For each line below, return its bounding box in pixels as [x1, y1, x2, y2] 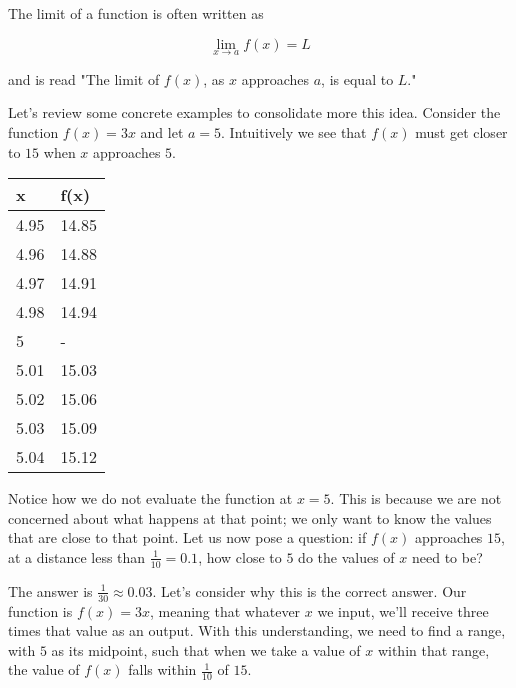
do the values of [298, 546, 395, 567]
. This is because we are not [330, 488, 502, 509]
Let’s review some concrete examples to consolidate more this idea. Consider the [8, 102, 501, 123]
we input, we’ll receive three [317, 600, 489, 621]
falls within [128, 659, 197, 680]
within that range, [377, 639, 490, 660]
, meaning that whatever [149, 600, 301, 621]
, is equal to [321, 68, 394, 89]
